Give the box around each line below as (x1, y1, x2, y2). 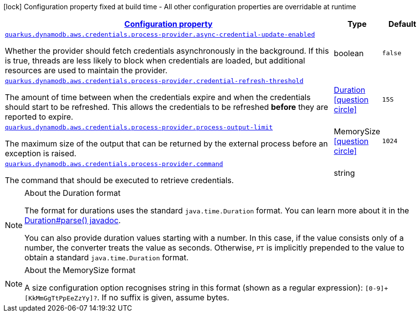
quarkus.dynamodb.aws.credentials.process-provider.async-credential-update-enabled (5, 31, 315, 38)
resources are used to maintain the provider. (5, 65, 168, 75)
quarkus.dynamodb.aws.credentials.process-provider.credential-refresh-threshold (5, 77, 304, 84)
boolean (333, 48, 364, 58)
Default (388, 19, 417, 29)
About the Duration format (24, 188, 121, 198)
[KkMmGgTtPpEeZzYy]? (24, 295, 97, 302)
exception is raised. (5, 148, 77, 158)
